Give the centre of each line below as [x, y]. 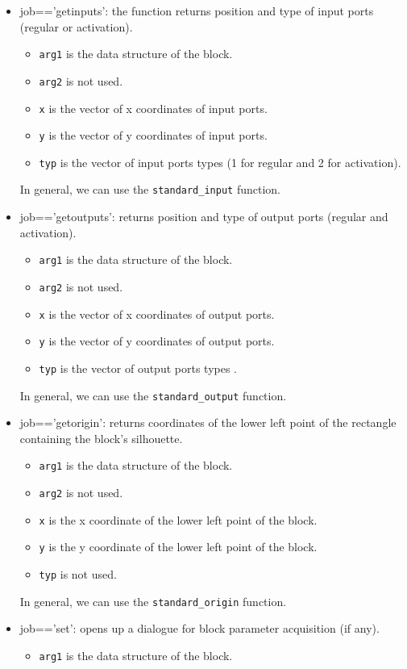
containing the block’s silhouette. [101, 438]
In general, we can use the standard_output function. [153, 395]
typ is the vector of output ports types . [138, 368]
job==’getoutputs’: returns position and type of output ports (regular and [204, 217]
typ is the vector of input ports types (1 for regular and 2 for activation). [220, 162]
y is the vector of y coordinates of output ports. [157, 341]
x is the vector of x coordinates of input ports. [153, 108]
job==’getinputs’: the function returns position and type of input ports [197, 10]
